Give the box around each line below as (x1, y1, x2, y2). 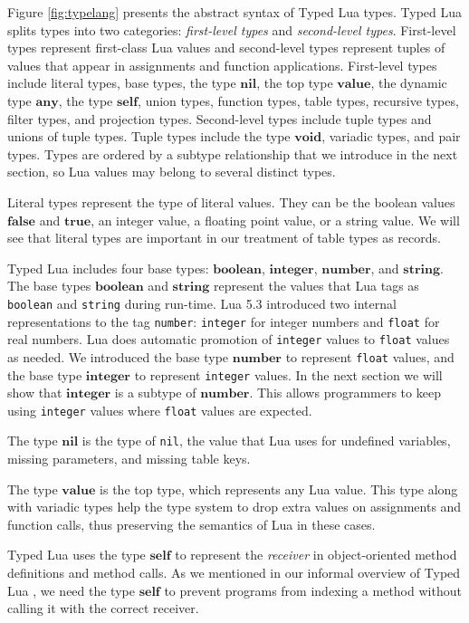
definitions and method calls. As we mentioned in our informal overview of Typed (7, 563, 461, 582)
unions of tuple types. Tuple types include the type (7, 127, 291, 146)
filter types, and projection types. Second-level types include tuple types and (7, 109, 432, 128)
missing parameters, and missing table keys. (7, 449, 251, 468)
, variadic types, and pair (321, 127, 461, 146)
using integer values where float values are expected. (7, 400, 312, 419)
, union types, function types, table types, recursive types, (138, 91, 459, 110)
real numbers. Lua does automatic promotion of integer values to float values (7, 330, 450, 349)
